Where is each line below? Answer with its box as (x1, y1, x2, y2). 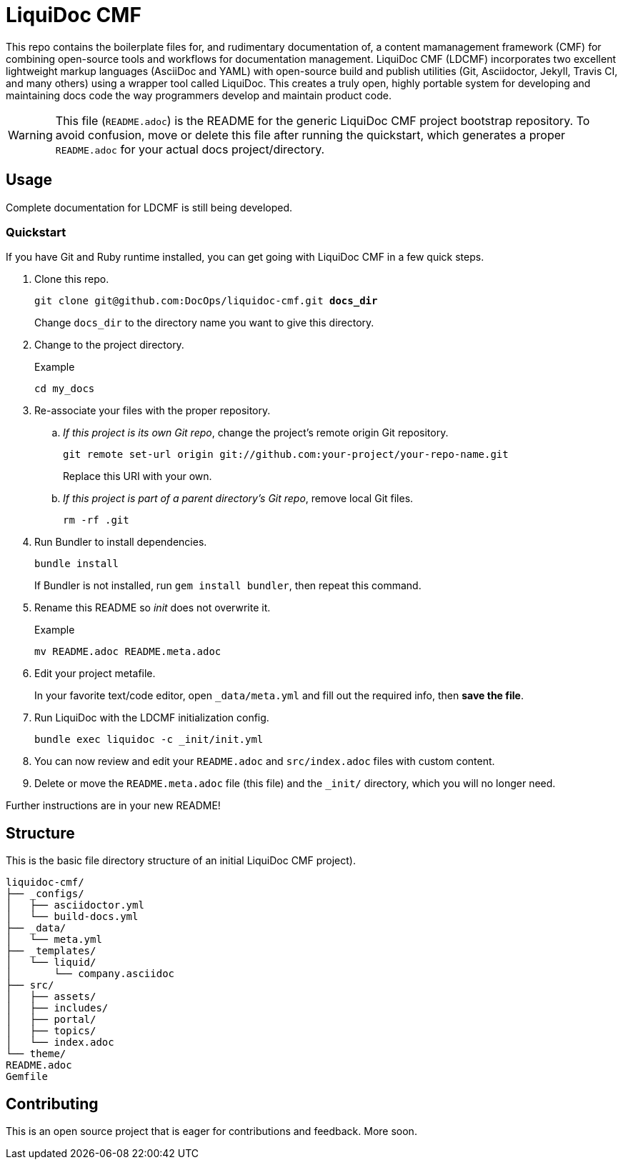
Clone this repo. (34, 273, 109, 286)
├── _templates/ (6, 945, 96, 957)
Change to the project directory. (34, 339, 184, 351)
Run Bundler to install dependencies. (34, 536, 207, 549)
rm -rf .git (63, 514, 129, 526)
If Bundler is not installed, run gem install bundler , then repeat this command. (34, 579, 422, 592)
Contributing (6, 1094, 99, 1113)
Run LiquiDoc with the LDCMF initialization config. (34, 711, 269, 724)
